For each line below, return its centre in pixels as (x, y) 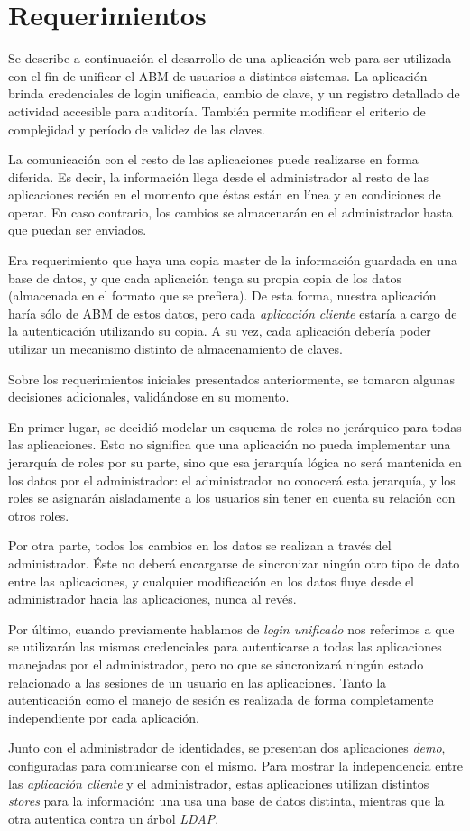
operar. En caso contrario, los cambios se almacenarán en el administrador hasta (230, 212)
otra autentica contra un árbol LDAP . (114, 818)
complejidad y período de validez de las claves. (137, 129)
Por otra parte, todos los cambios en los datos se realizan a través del (200, 545)
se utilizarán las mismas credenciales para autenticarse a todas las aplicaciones (225, 646)
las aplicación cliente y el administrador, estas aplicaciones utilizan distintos (219, 783)
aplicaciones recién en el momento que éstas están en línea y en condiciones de (225, 194)
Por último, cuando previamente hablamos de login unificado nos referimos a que (231, 628)
